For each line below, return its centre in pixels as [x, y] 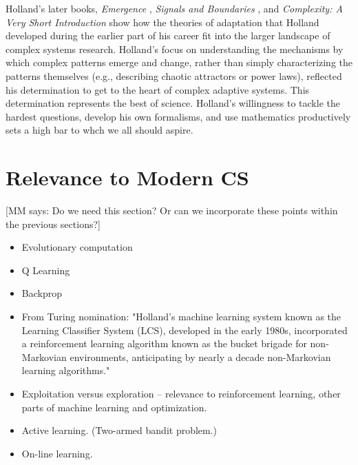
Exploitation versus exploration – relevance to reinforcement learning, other [181, 393]
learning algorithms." [66, 370]
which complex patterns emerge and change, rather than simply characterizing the [179, 62]
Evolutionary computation [77, 247]
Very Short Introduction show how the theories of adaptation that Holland [162, 22]
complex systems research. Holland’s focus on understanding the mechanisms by [175, 49]
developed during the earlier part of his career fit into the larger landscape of [168, 35]
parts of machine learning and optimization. [114, 407]
